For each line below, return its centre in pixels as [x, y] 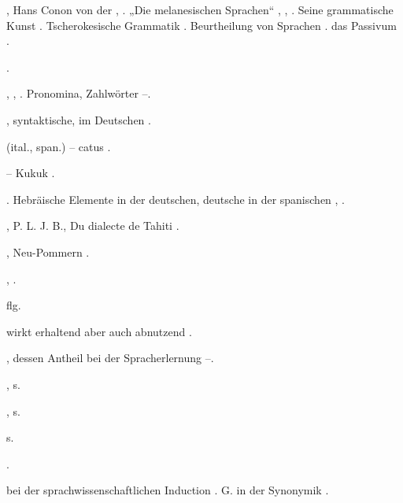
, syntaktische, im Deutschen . [79, 119]
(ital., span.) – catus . [59, 146]
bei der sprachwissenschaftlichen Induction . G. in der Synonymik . [168, 490]
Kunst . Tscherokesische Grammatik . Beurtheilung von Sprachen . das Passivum [201, 25]
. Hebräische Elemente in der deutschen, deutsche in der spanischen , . [176, 199]
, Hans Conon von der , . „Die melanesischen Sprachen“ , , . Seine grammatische [200, 9]
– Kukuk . [31, 173]
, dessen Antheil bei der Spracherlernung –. [110, 358]
